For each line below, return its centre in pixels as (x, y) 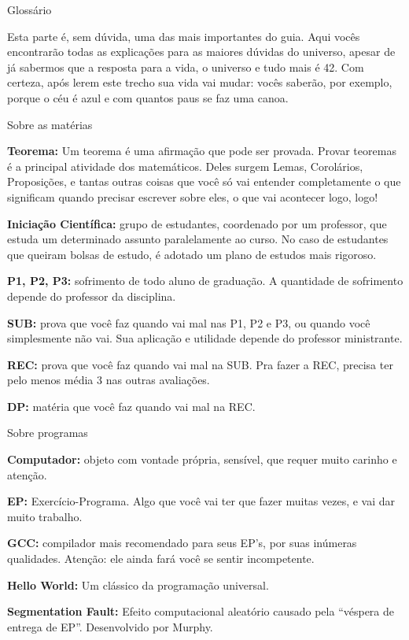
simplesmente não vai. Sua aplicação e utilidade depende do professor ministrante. (205, 338)
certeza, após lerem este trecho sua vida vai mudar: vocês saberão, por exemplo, (200, 82)
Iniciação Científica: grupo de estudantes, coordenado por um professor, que (197, 223)
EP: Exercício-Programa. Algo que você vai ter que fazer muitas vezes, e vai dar (201, 501)
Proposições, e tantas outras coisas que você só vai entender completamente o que (204, 181)
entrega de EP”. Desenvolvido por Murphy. (110, 626)
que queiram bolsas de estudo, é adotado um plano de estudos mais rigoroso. (192, 254)
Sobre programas (48, 433)
